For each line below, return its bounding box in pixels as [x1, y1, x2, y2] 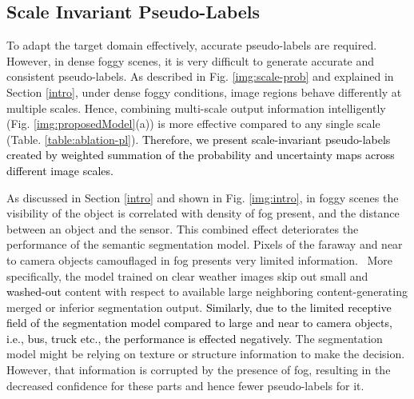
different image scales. [6, 162, 113, 178]
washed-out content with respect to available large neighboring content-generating [6, 283, 408, 300]
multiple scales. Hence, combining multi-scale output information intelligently [6, 99, 386, 116]
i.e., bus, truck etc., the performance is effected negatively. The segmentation [6, 329, 383, 346]
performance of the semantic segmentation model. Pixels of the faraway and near [6, 236, 403, 253]
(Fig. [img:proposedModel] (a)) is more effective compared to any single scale [6, 115, 380, 132]
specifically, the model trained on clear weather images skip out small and [6, 267, 368, 284]
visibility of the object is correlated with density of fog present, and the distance [6, 205, 400, 221]
